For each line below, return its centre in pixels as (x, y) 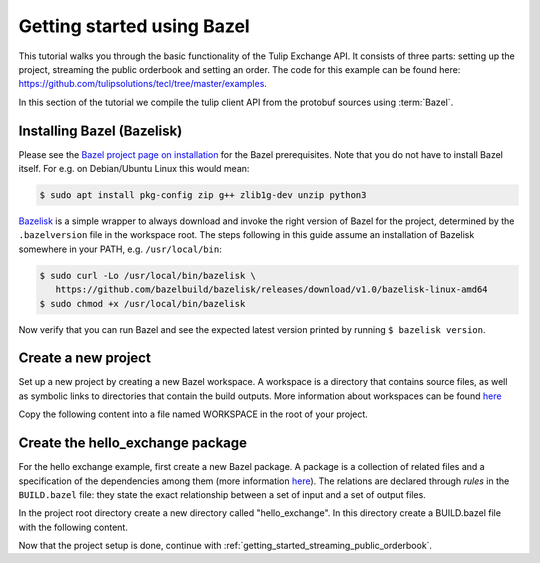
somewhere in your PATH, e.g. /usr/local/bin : (120, 249)
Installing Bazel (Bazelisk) (100, 130)
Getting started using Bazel (134, 26)
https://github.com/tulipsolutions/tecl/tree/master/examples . (142, 84)
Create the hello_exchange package (133, 443)
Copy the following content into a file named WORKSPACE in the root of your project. (193, 414)
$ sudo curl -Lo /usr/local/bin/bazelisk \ (148, 275)
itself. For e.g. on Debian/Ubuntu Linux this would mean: (134, 169)
